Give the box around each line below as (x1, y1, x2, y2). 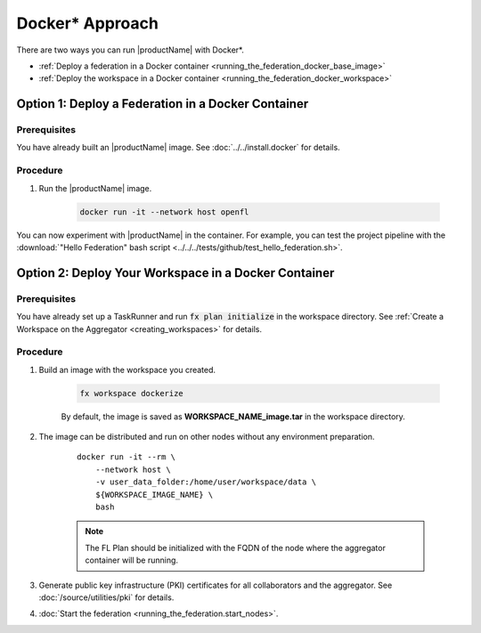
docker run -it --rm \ (77, 452, 176, 462)
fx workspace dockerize (79, 388, 184, 398)
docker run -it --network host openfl (79, 207, 249, 217)
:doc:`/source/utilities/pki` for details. (38, 592, 175, 603)
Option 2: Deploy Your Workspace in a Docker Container (16, 265, 335, 280)
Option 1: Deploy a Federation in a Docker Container (16, 96, 309, 111)
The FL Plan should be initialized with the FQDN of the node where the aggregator (85, 542, 387, 553)
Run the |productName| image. (38, 183, 152, 193)
